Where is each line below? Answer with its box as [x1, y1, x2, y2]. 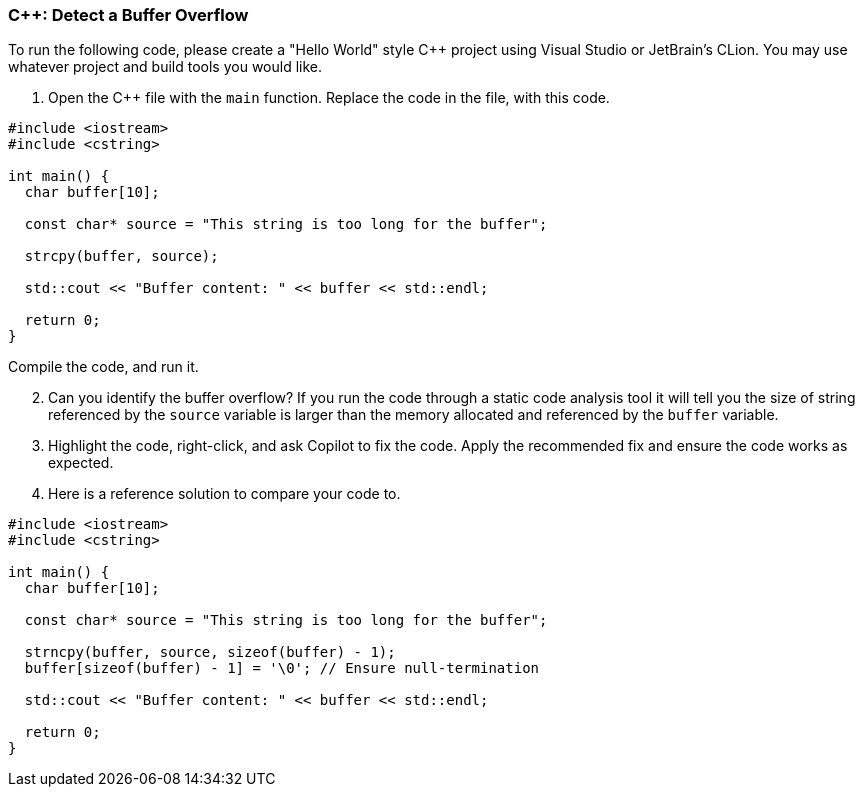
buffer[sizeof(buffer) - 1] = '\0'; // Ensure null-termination [24, 660, 540, 677]
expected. [48, 454, 114, 472]
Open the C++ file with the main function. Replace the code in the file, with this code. [48, 89, 610, 107]
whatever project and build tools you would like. [8, 58, 323, 76]
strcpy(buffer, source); [24, 248, 219, 265]
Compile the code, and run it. [8, 358, 199, 376]
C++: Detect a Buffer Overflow [8, 5, 249, 25]
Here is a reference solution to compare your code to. [48, 485, 401, 503]
